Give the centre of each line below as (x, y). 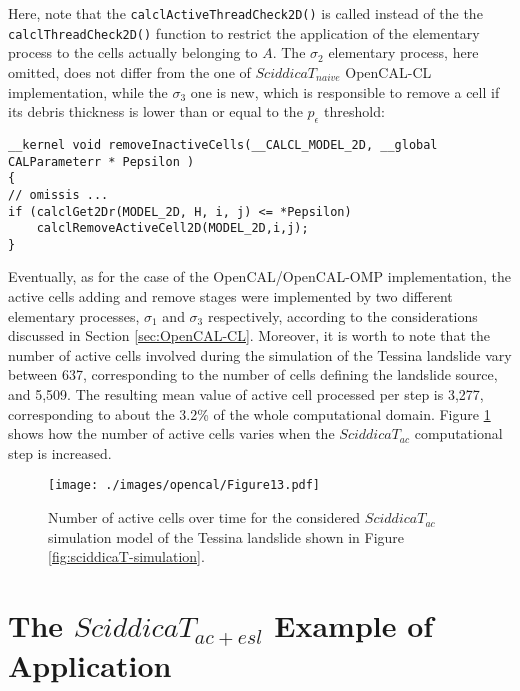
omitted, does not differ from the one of (129, 71)
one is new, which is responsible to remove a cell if (345, 91)
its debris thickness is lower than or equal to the (155, 111)
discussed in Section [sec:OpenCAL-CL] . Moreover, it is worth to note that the (249, 335)
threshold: (354, 111)
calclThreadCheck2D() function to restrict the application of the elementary (244, 32)
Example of (354, 625)
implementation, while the (88, 91)
